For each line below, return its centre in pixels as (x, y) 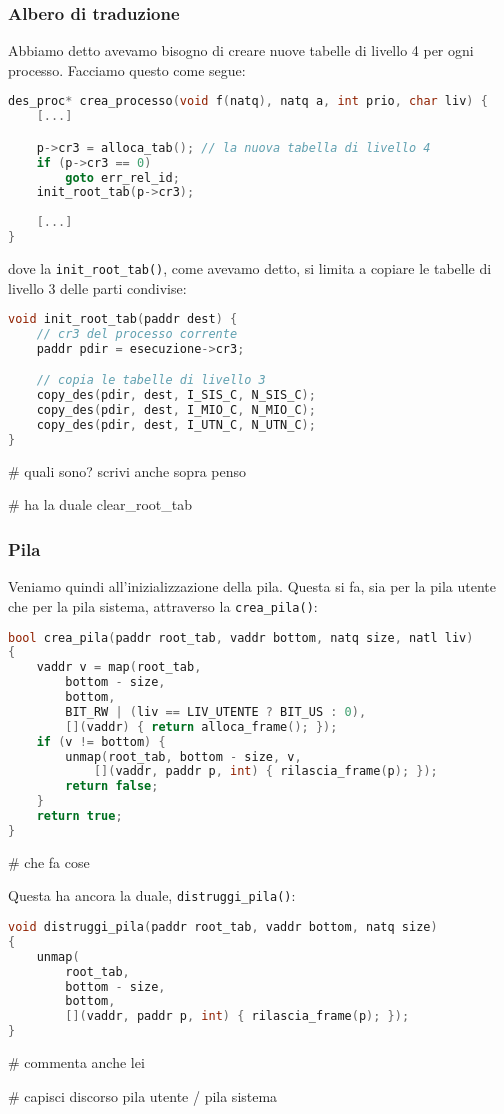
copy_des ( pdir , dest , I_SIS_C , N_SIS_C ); (176, 395)
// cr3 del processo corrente (137, 334)
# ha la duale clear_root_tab (100, 504)
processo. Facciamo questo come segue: (127, 69)
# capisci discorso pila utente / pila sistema (143, 1095)
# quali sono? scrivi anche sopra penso (127, 470)
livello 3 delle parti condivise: (97, 287)
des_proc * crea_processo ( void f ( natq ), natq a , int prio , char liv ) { (248, 101)
